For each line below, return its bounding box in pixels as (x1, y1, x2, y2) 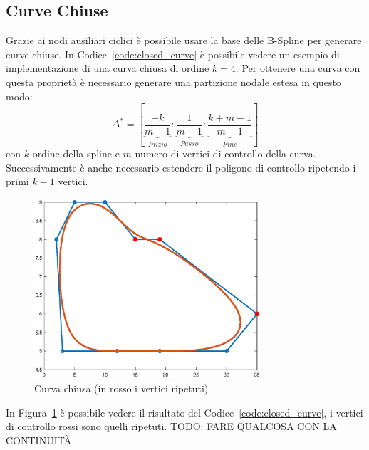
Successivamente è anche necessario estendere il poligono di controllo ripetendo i (6, 159, 356, 174)
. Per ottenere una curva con (235, 61, 360, 75)
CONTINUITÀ (6, 432, 72, 447)
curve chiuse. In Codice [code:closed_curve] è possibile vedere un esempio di (6, 46, 340, 61)
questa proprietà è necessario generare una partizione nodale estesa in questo (6, 74, 341, 89)
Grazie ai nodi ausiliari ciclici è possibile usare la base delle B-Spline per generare (6, 33, 362, 48)
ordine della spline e (32, 146, 120, 161)
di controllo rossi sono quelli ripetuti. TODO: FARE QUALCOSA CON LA (6, 419, 337, 434)
